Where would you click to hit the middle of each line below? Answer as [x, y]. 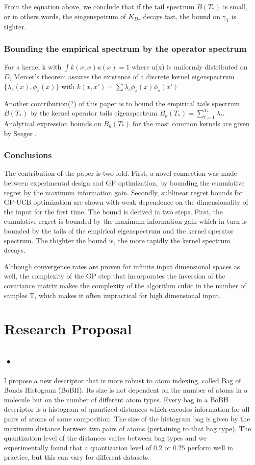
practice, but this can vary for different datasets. [77, 457]
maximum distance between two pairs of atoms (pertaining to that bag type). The [127, 428]
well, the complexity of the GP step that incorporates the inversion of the [115, 276]
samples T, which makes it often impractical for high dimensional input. [112, 295]
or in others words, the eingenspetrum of [65, 16]
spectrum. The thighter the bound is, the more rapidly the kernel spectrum [117, 240]
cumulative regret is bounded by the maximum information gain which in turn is [126, 221]
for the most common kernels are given [191, 123]
